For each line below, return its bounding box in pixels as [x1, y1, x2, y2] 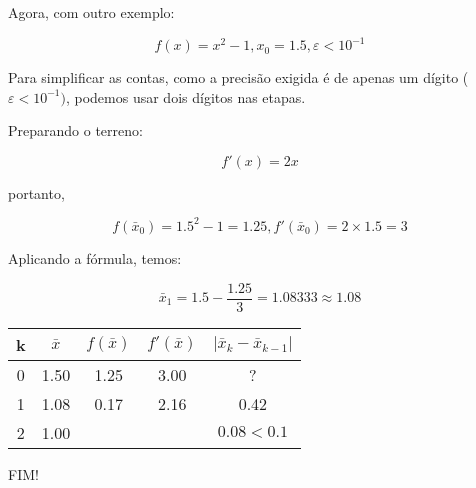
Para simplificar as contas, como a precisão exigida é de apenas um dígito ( [8, 67, 469, 88]
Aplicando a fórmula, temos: [8, 247, 182, 268]
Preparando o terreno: [8, 120, 143, 141]
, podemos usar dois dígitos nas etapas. [65, 86, 306, 107]
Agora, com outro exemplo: [8, 2, 175, 22]
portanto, [8, 182, 65, 203]
